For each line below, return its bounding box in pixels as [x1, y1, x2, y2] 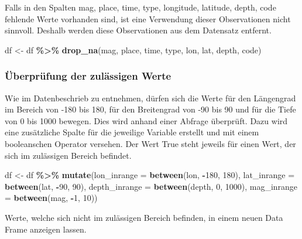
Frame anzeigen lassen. [5, 223, 87, 235]
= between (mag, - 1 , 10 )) [5, 192, 98, 204]
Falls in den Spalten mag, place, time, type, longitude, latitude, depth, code [5, 1, 276, 13]
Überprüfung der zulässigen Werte [5, 69, 171, 83]
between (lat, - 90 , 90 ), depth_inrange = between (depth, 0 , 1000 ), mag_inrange [5, 180, 298, 192]
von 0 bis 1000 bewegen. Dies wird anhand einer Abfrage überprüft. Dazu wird [5, 114, 288, 127]
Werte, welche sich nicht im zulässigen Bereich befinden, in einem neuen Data [5, 211, 283, 223]
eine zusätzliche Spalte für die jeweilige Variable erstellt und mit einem [5, 126, 259, 138]
